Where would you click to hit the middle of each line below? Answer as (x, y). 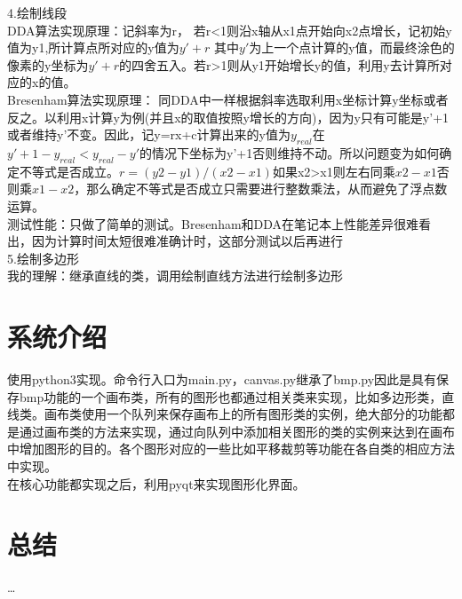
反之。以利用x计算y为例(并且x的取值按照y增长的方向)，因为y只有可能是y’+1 (228, 117)
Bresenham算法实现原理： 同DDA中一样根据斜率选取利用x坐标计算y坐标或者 (228, 99)
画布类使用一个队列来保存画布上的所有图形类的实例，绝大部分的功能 (243, 414)
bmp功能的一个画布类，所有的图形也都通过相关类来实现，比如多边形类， (231, 396)
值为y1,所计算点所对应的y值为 (93, 47)
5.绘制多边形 (43, 258)
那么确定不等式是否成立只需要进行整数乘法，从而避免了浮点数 (267, 189)
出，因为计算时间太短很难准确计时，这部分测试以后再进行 (175, 241)
